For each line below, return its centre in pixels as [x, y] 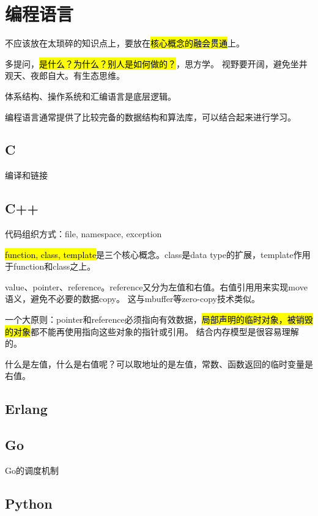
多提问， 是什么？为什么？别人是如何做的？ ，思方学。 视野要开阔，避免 [148, 63]
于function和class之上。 [50, 266]
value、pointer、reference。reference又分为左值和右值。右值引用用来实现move [156, 286]
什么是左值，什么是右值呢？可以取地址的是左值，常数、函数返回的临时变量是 [159, 363]
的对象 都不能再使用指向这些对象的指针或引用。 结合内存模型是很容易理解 [152, 331]
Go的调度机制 [32, 470]
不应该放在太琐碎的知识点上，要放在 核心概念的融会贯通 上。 [125, 43]
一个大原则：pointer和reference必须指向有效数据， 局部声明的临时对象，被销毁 [159, 319]
